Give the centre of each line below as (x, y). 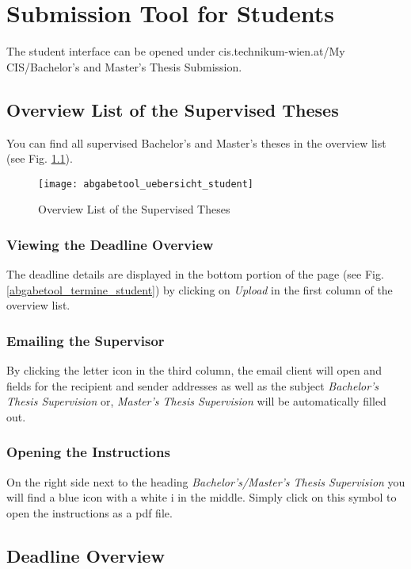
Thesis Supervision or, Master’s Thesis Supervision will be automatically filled (196, 401)
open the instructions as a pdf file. (89, 512)
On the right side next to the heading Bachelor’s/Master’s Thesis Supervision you (206, 481)
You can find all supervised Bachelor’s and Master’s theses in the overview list (196, 142)
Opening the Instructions (88, 452)
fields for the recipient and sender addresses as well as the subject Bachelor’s (193, 385)
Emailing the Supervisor (86, 340)
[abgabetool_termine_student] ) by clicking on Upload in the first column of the (200, 289)
